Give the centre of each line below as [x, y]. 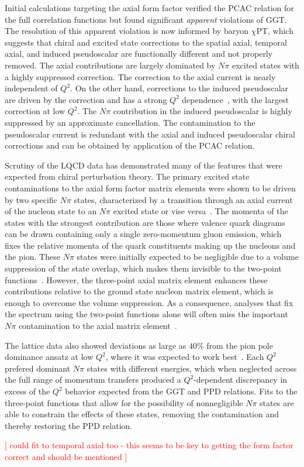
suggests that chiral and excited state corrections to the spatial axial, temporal [146, 42]
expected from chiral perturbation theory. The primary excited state [127, 176]
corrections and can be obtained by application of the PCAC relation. [130, 145]
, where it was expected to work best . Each [185, 357]
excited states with [265, 65]
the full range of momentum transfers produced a [93, 380]
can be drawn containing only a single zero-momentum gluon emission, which [143, 234]
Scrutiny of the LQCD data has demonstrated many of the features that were [144, 165]
